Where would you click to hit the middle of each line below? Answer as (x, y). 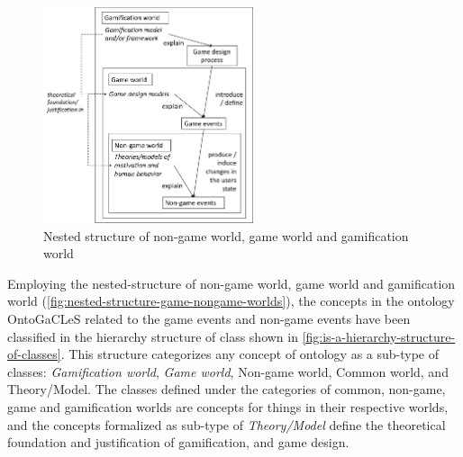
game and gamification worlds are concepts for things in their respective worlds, (228, 407)
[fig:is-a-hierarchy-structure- (379, 336)
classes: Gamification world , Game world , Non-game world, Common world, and (228, 371)
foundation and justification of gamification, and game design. (178, 442)
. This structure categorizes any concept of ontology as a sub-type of (250, 354)
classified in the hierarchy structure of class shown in (153, 336)
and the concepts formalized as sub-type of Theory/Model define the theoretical (227, 424)
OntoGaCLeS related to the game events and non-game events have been (209, 319)
